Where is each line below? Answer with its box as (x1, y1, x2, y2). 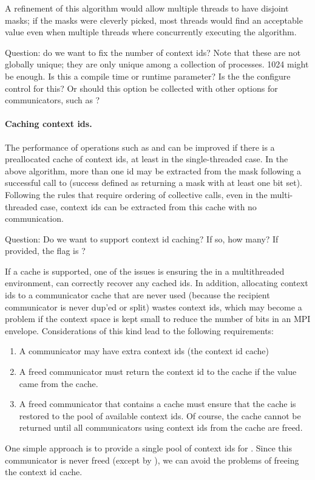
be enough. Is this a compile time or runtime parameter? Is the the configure (5, 69, 291, 82)
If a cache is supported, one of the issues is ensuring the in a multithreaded (5, 264, 285, 277)
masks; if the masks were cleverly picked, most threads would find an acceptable (5, 13, 303, 26)
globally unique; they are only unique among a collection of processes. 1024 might (5, 58, 309, 70)
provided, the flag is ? (5, 244, 86, 257)
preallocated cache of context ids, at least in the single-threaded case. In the (5, 153, 288, 165)
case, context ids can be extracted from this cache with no (40, 200, 257, 213)
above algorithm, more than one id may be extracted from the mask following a (5, 164, 301, 177)
